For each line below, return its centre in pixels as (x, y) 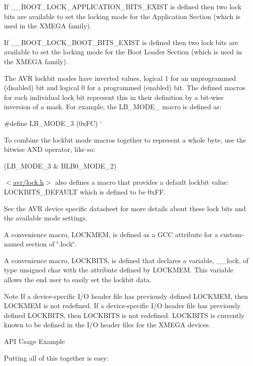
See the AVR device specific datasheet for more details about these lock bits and (125, 208)
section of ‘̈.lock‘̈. (51, 244)
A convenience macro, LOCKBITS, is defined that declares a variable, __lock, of (126, 260)
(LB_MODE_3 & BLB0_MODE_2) (60, 165)
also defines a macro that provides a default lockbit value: (142, 182)
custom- (232, 234)
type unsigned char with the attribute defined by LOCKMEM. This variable (119, 270)
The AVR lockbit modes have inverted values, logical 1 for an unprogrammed (120, 78)
